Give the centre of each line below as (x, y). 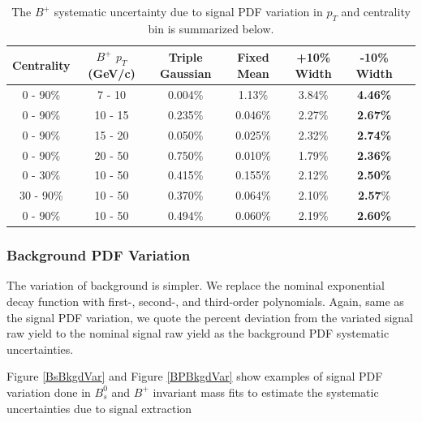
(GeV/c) (112, 73)
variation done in (49, 392)
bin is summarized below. (211, 28)
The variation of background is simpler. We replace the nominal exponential (196, 285)
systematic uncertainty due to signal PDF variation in (188, 11)
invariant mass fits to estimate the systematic (266, 392)
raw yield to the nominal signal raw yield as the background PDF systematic (198, 333)
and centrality (376, 11)
